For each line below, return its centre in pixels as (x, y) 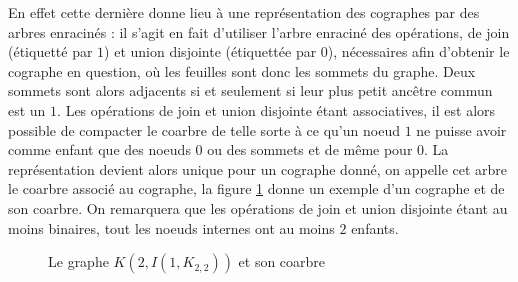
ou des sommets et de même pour (310, 149)
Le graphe (78, 261)
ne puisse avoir (461, 129)
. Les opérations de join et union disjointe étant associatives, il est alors (276, 109)
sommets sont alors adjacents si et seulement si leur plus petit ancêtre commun (250, 90)
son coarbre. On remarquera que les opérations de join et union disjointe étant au (258, 207)
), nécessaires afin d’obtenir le (418, 51)
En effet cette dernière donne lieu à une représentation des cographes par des (244, 12)
